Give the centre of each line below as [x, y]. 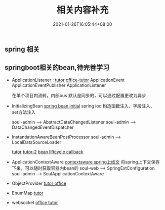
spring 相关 [22, 49]
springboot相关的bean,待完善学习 [57, 68]
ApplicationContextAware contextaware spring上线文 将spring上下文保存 [86, 162]
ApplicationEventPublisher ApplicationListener [59, 85]
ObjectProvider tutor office [39, 183]
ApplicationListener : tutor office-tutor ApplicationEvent [68, 80]
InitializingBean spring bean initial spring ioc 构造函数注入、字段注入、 [83, 106]
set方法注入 [23, 112]
